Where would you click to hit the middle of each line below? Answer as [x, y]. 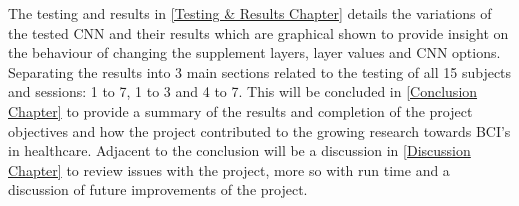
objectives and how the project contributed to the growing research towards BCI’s [259, 130]
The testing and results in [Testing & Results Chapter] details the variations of [250, 13]
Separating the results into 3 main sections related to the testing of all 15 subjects [260, 71]
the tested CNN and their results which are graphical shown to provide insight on [258, 32]
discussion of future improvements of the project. [158, 189]
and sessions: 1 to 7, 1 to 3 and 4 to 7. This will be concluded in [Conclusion [243, 91]
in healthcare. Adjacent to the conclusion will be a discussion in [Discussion [239, 150]
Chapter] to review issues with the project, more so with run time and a [229, 169]
